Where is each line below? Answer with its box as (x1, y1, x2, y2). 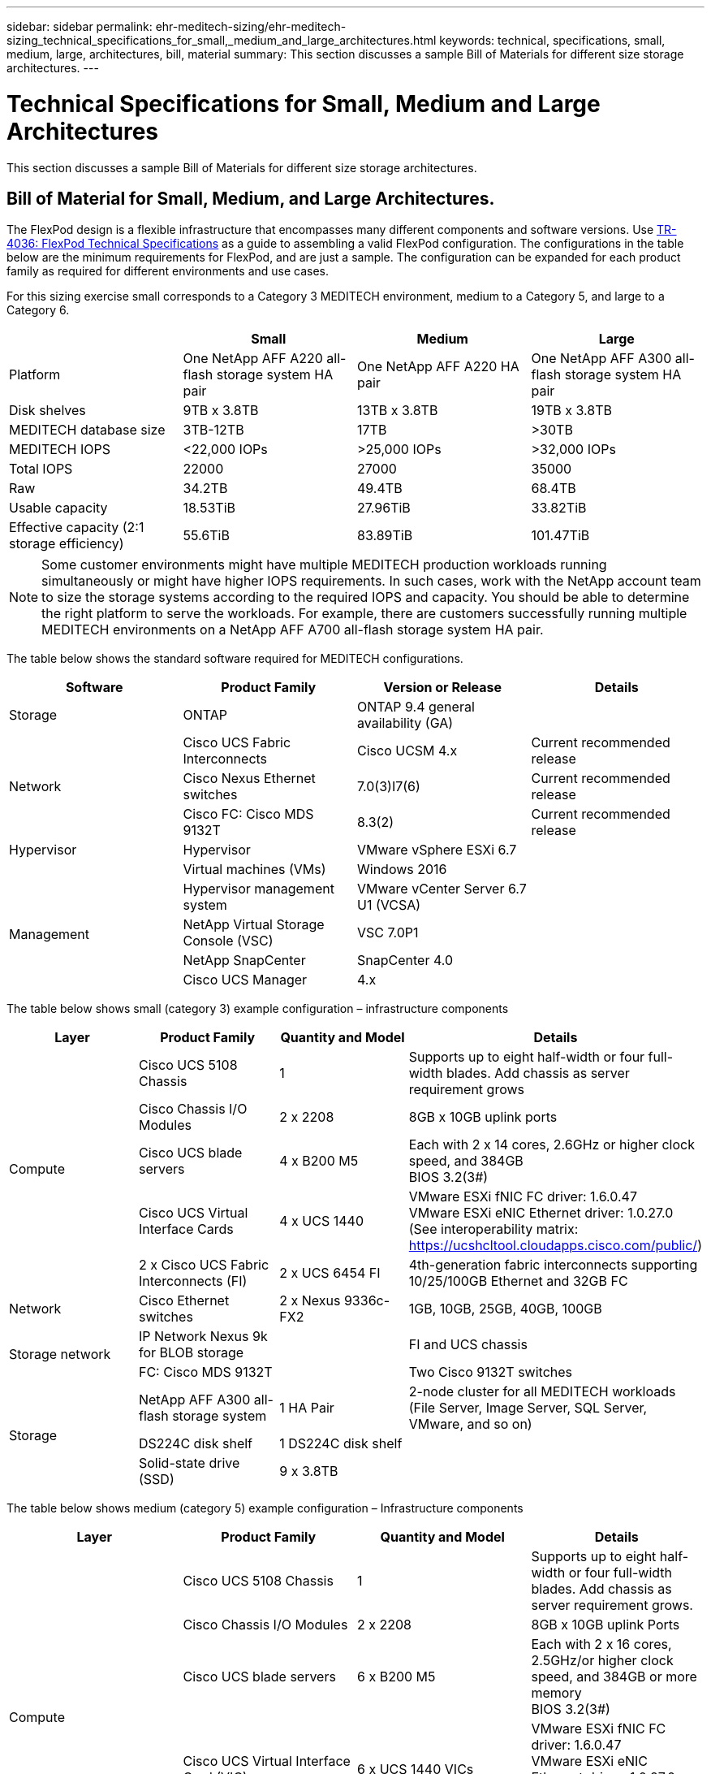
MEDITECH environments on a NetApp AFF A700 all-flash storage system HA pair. (41, 621, 544, 638)
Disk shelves (9, 402, 86, 419)
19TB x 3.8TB (531, 402, 612, 419)
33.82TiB (531, 500, 587, 517)
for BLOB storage (138, 1344, 244, 1361)
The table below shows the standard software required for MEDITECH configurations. (6, 651, 463, 666)
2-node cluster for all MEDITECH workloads (408, 1383, 676, 1400)
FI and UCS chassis (408, 1336, 528, 1353)
